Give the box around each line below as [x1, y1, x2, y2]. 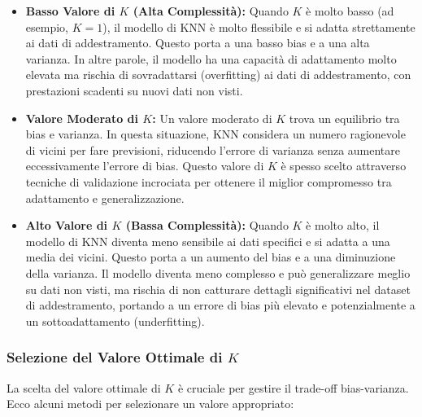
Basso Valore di [25, 2, 115, 19]
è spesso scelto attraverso [281, 157, 407, 174]
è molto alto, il [306, 217, 380, 234]
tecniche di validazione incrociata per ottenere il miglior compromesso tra [25, 173, 392, 190]
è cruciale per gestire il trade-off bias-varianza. [177, 379, 409, 396]
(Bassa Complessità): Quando [125, 217, 289, 234]
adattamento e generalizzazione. [25, 189, 185, 206]
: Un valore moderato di [152, 109, 272, 126]
